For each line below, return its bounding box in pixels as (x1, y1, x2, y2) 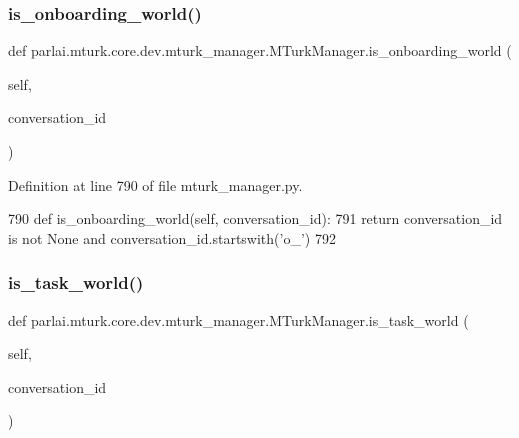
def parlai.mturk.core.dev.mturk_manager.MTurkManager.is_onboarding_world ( (8, 40, 512, 61)
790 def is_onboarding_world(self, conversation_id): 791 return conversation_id (8, 208, 503, 229)
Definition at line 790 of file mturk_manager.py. (8, 174, 303, 195)
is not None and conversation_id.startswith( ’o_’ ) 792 (8, 227, 336, 248)
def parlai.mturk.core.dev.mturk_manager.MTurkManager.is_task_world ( (8, 309, 469, 330)
